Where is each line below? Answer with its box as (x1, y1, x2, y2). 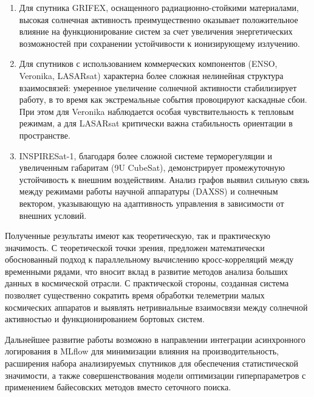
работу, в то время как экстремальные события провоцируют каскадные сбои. (19, 93, 307, 106)
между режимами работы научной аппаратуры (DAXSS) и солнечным (19, 185, 278, 198)
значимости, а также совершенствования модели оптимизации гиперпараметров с (5, 368, 306, 381)
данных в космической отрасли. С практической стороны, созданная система (5, 277, 289, 289)
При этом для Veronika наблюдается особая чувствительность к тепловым (19, 105, 294, 117)
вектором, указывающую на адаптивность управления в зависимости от (19, 196, 284, 209)
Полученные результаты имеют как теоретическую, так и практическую (5, 229, 271, 242)
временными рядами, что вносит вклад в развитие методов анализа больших (5, 264, 288, 277)
